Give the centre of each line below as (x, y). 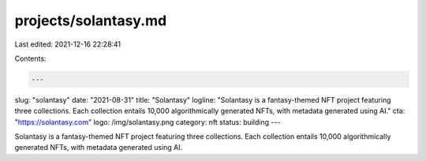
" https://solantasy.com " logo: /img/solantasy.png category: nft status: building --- (148, 122)
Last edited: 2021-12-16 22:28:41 (68, 44)
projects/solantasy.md (91, 21)
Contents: (30, 58)
